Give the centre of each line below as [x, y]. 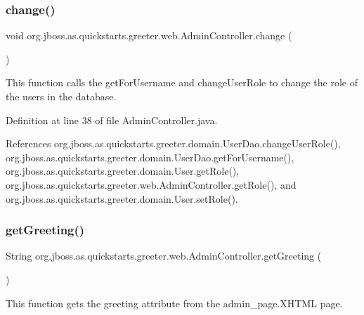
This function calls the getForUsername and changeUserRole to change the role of [182, 82]
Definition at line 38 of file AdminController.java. [112, 120]
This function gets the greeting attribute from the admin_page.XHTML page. [174, 303]
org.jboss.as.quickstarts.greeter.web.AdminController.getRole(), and [151, 184]
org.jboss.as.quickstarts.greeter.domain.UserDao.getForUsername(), [150, 157]
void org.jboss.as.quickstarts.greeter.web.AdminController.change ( [149, 35]
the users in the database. [61, 96]
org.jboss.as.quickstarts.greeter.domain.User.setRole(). [122, 198]
